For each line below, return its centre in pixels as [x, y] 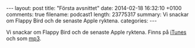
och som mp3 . [24, 39]
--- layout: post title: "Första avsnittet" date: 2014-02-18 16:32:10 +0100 [94, 8]
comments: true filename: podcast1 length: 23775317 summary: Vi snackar [97, 14]
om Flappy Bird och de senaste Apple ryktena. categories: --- [82, 21]
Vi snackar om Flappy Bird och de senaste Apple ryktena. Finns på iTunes [96, 32]
